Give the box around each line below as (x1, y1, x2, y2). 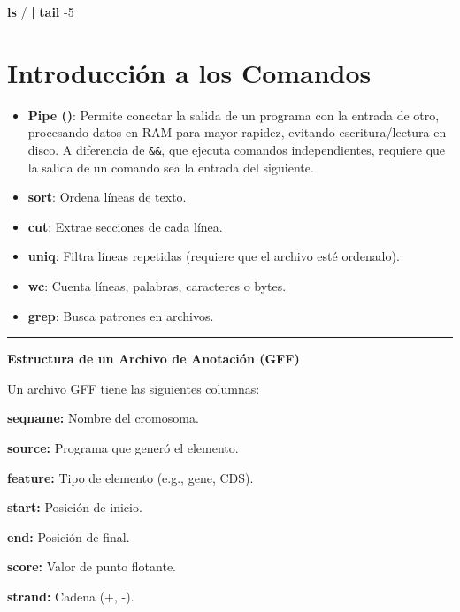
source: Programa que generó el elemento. (7, 438, 239, 456)
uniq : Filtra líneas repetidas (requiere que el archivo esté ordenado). (27, 247, 400, 265)
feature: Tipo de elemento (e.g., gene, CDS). (7, 468, 254, 486)
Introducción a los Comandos (7, 54, 372, 90)
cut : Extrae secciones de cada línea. (27, 217, 223, 235)
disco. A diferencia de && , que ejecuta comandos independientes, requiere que (27, 140, 446, 158)
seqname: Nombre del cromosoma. (7, 409, 199, 427)
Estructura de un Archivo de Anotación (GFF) (7, 349, 300, 368)
